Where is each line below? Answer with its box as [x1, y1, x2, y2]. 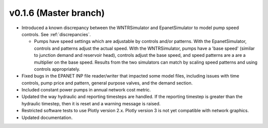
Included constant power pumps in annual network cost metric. [21, 87, 151, 93]
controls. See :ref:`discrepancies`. [21, 31, 91, 37]
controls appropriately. [34, 66, 80, 72]
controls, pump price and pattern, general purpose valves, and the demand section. [21, 80, 193, 86]
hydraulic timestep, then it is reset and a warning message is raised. [21, 100, 161, 106]
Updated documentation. [21, 114, 73, 121]
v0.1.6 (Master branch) [9, 7, 105, 18]
